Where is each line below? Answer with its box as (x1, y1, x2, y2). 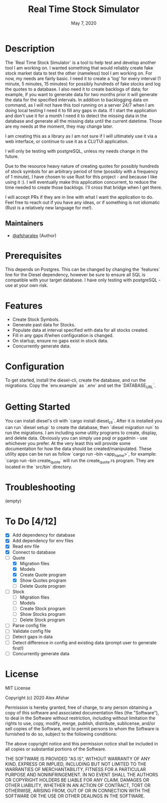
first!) (12, 645, 24, 651)
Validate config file (12, 628, 51, 634)
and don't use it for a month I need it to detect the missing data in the (5, 113, 147, 119)
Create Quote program (19, 572, 66, 578)
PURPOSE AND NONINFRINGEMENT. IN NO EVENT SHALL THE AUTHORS (5, 771, 159, 777)
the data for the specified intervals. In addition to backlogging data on (5, 97, 149, 103)
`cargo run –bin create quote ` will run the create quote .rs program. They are (5, 457, 155, 465)
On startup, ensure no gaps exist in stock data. (12, 338, 109, 344)
